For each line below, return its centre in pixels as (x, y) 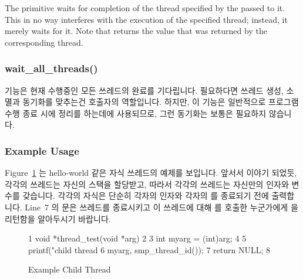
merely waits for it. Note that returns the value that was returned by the (136, 31)
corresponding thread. (44, 42)
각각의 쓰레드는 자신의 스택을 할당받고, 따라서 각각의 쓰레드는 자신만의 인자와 (147, 184)
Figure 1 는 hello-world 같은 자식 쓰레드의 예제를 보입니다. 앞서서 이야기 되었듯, (151, 173)
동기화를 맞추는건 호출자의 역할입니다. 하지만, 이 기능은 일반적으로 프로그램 (161, 102)
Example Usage (42, 150)
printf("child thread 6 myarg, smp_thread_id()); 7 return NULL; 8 (149, 249)
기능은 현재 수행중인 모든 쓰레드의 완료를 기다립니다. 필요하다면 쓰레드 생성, (144, 90)
